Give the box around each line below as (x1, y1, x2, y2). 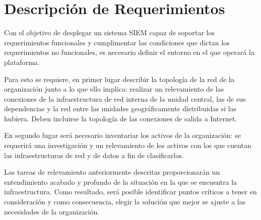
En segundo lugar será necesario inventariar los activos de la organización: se (4, 130, 241, 140)
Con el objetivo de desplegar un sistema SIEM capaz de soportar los (4, 27, 215, 38)
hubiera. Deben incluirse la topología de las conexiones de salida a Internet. (4, 113, 237, 123)
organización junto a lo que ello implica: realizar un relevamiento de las (4, 84, 224, 94)
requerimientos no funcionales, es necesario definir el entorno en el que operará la (4, 47, 254, 57)
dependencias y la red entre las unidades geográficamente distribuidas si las (4, 103, 237, 114)
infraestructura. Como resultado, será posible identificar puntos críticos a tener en (4, 186, 257, 197)
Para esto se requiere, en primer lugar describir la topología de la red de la (4, 74, 234, 84)
